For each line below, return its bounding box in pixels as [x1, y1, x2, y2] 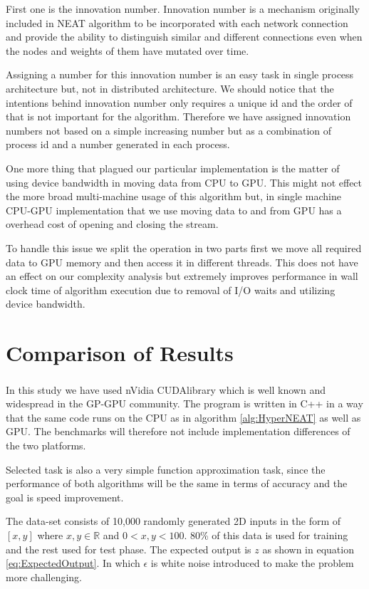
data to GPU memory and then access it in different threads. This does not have [6, 254, 358, 269]
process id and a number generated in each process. [6, 137, 230, 152]
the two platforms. [6, 438, 86, 453]
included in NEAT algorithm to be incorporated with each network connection [6, 15, 348, 30]
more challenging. [6, 569, 82, 584]
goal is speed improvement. [6, 489, 124, 504]
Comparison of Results [6, 338, 234, 368]
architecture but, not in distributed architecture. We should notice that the [6, 80, 334, 95]
